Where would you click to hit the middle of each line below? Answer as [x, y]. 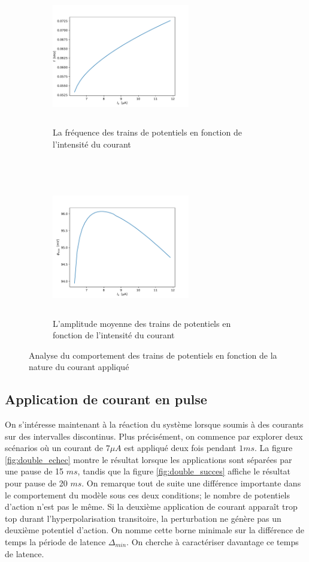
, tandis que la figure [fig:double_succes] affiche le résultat [184, 471]
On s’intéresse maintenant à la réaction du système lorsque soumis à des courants [154, 424]
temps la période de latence [55, 542]
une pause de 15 [34, 471]
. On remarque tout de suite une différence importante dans [191, 483]
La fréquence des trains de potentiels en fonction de [147, 132]
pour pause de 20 [36, 483]
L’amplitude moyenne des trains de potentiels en [142, 323]
